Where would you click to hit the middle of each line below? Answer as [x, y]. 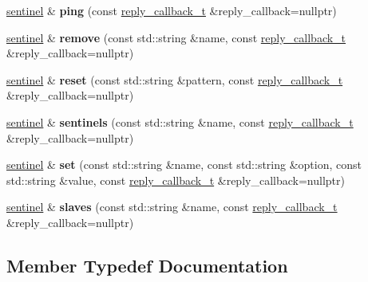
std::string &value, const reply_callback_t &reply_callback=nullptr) [176, 180]
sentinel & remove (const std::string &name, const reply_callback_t [176, 37]
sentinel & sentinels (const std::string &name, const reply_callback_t [180, 121]
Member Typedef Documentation [147, 265]
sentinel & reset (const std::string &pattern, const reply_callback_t [175, 79]
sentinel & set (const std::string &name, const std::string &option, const [184, 164]
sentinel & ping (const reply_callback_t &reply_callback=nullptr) [172, 10]
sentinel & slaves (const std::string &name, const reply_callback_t [172, 207]
